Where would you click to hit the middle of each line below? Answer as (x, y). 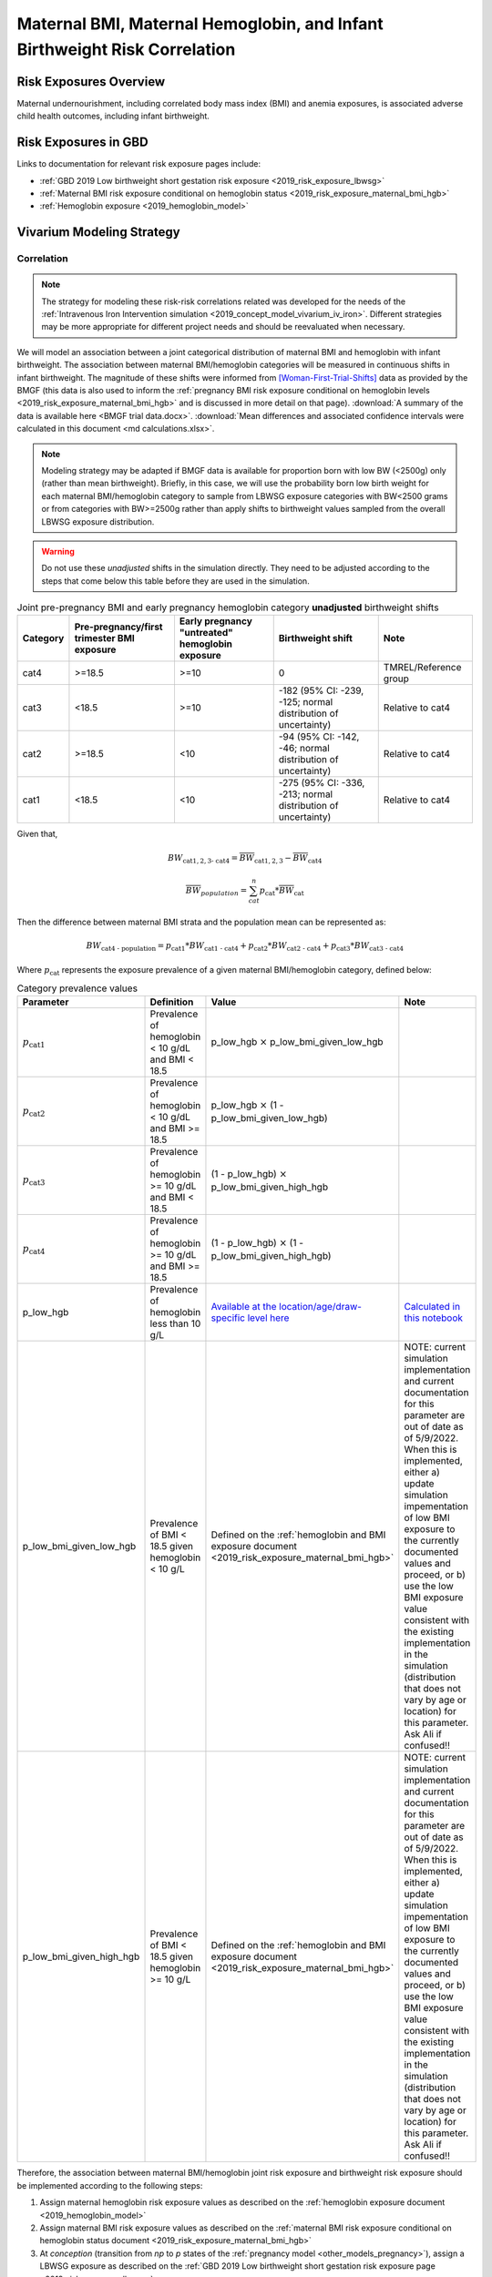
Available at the (244, 1307)
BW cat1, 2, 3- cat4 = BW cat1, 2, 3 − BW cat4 (245, 859)
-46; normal (304, 749)
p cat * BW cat (282, 891)
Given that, (37, 834)
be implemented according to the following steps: (110, 2185)
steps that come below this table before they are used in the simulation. (175, 581)
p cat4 (34, 1250)
